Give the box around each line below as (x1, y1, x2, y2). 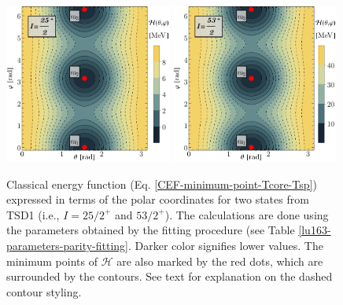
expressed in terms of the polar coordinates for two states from (6, 191, 309, 208)
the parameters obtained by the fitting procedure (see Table (6, 222, 295, 238)
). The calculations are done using (164, 206, 329, 222)
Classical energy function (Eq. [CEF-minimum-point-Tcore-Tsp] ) (6, 175, 317, 192)
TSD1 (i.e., (6, 206, 60, 222)
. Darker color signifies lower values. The (128, 237, 323, 253)
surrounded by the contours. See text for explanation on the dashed (6, 268, 333, 285)
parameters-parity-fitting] (6, 237, 128, 253)
